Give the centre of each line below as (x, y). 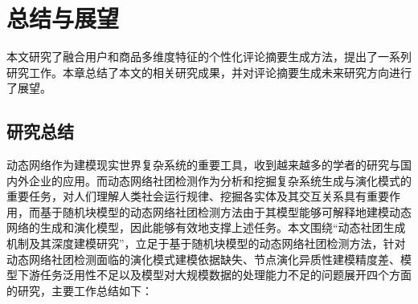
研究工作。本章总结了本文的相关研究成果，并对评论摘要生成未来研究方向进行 (209, 72)
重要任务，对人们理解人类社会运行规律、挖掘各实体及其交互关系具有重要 (198, 196)
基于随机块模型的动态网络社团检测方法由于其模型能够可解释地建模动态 (225, 211)
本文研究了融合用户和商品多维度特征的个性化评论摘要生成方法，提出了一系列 (209, 57)
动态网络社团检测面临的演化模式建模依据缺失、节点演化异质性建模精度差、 (203, 259)
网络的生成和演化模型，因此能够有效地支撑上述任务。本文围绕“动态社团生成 (206, 227)
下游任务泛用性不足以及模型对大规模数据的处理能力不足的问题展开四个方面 (214, 275)
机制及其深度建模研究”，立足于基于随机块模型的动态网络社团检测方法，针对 (206, 243)
